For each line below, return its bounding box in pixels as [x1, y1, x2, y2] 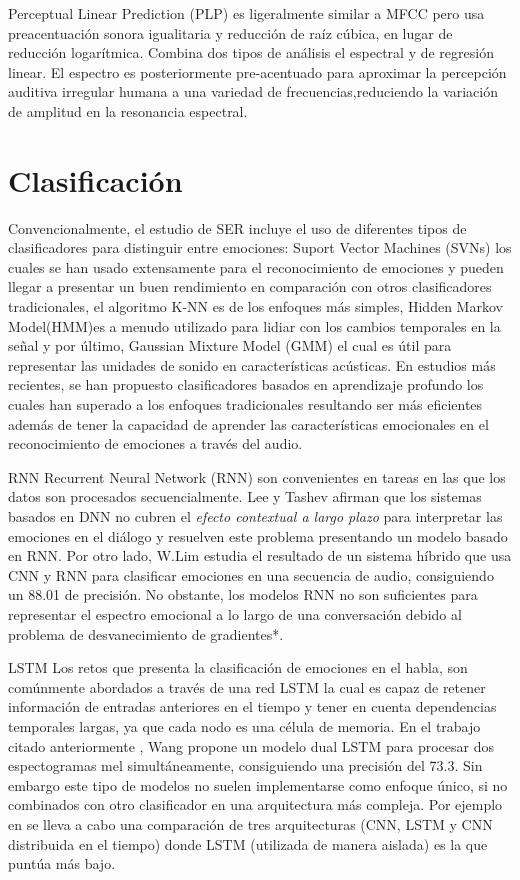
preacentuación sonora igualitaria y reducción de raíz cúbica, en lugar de [8, 22, 453, 43]
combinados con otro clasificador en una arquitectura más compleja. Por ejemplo [8, 794, 503, 815]
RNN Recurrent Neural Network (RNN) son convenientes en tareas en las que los [8, 466, 506, 487]
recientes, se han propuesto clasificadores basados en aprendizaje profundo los [8, 374, 484, 395]
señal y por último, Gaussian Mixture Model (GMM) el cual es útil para [8, 335, 452, 356]
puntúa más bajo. [8, 853, 116, 874]
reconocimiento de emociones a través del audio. [8, 433, 303, 454]
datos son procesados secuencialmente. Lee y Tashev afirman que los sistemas [8, 486, 482, 507]
